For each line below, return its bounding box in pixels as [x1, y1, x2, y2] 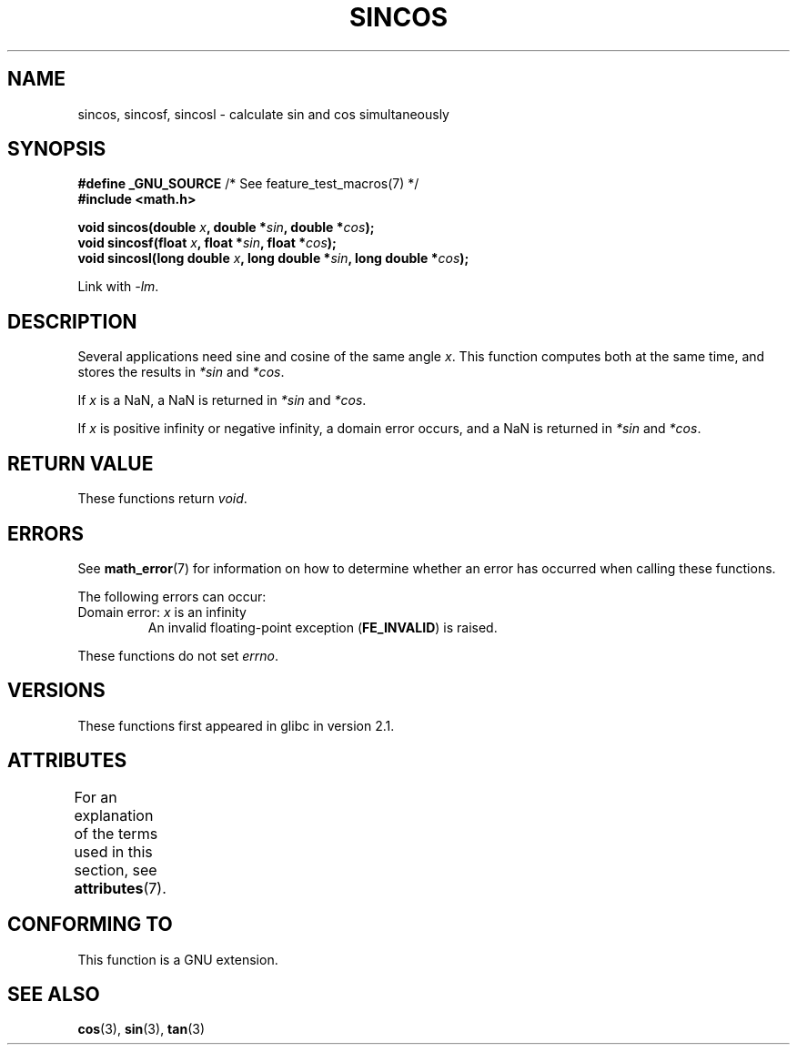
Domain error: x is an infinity [77, 603, 247, 620]
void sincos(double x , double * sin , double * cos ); [77, 219, 375, 236]
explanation [74, 805, 154, 824]
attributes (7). [74, 878, 166, 897]
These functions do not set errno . [77, 647, 278, 663]
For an [74, 787, 117, 806]
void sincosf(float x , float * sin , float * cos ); [77, 235, 337, 251]
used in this [74, 842, 153, 861]
